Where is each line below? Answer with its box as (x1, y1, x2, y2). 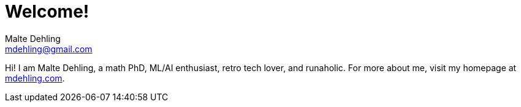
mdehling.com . (5, 72, 65, 83)
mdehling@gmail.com (5, 43, 93, 54)
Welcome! (5, 1, 89, 22)
